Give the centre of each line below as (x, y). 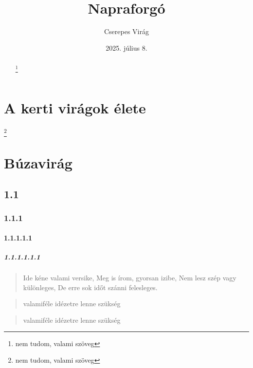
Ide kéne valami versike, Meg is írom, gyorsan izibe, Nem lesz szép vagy (130, 278)
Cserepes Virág (126, 31)
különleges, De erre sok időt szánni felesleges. (90, 287)
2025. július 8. (126, 47)
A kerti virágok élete (75, 108)
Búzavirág (38, 163)
